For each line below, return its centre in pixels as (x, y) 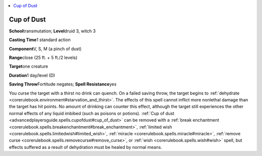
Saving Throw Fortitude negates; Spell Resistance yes (63, 84)
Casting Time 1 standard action (40, 40)
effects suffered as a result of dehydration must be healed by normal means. (86, 147)
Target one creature (29, 66)
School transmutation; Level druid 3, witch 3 (52, 31)
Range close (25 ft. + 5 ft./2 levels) (43, 57)
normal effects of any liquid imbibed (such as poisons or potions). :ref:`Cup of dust (92, 113)
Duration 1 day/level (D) (32, 75)
